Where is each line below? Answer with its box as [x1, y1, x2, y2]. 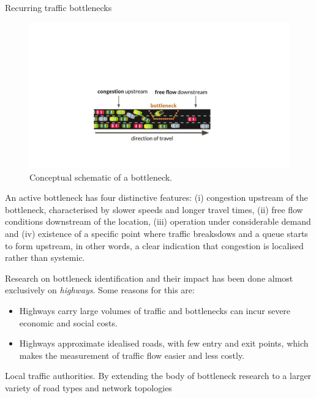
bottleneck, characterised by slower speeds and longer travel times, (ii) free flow [5, 203, 303, 216]
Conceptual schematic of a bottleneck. [29, 170, 173, 183]
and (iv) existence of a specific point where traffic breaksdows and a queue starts [5, 227, 308, 240]
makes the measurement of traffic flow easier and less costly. [19, 348, 245, 361]
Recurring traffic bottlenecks [5, 1, 112, 13]
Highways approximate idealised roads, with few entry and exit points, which [19, 337, 309, 350]
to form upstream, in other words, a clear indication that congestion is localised [5, 239, 304, 252]
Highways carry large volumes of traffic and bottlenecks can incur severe [19, 304, 291, 317]
